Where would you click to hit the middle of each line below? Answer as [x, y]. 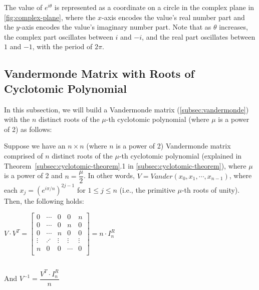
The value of [23, 7]
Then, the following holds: [44, 200]
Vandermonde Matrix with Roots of [99, 74]
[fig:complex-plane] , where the [50, 17]
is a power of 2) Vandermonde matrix [173, 146]
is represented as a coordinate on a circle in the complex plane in [154, 7]
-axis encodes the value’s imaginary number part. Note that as [115, 27]
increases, [233, 27]
